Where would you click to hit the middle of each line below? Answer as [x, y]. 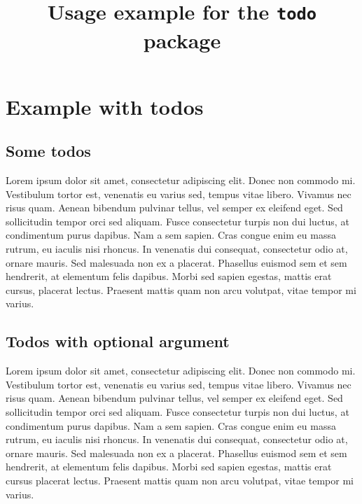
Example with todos [105, 106]
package [182, 40]
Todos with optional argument [118, 341]
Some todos [48, 151]
